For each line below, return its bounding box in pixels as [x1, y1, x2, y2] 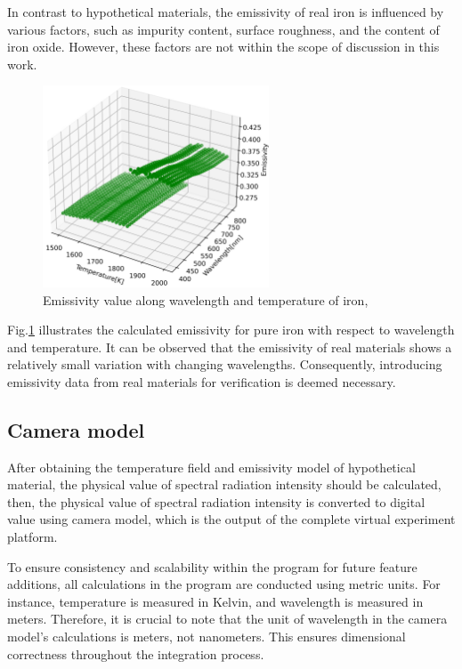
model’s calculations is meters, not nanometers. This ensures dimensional [7, 627, 406, 646]
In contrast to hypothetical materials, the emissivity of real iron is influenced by [7, 3, 444, 20]
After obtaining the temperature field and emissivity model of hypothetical [7, 457, 416, 476]
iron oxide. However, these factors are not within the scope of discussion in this [7, 37, 440, 56]
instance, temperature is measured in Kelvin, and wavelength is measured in [7, 592, 424, 610]
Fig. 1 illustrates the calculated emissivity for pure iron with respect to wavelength [7, 320, 455, 339]
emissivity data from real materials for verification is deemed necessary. [7, 372, 396, 391]
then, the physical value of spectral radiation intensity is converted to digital [7, 492, 426, 511]
